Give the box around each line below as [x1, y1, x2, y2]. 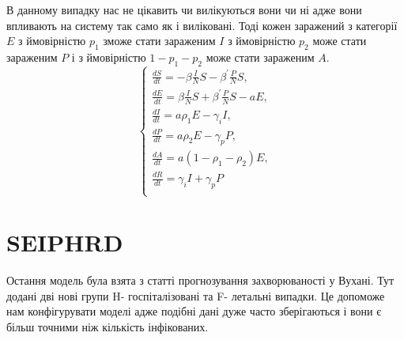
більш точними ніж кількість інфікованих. [6, 319, 209, 334]
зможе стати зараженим [103, 32, 216, 49]
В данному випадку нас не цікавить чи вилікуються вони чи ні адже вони [6, 2, 362, 17]
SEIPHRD [6, 226, 123, 259]
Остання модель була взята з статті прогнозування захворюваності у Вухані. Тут [6, 272, 395, 289]
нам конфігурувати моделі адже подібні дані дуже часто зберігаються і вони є [6, 303, 382, 319]
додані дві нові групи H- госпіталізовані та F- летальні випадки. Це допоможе [6, 287, 385, 304]
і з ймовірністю [71, 48, 146, 65]
